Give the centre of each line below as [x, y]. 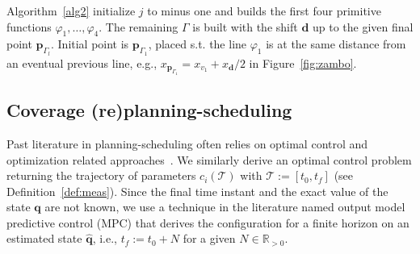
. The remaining [139, 26]
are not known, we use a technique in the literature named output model [225, 207]
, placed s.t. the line [197, 44]
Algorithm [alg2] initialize [71, 10]
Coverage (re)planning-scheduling [149, 110]
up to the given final [363, 26]
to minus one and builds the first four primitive [264, 10]
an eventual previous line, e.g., [82, 62]
